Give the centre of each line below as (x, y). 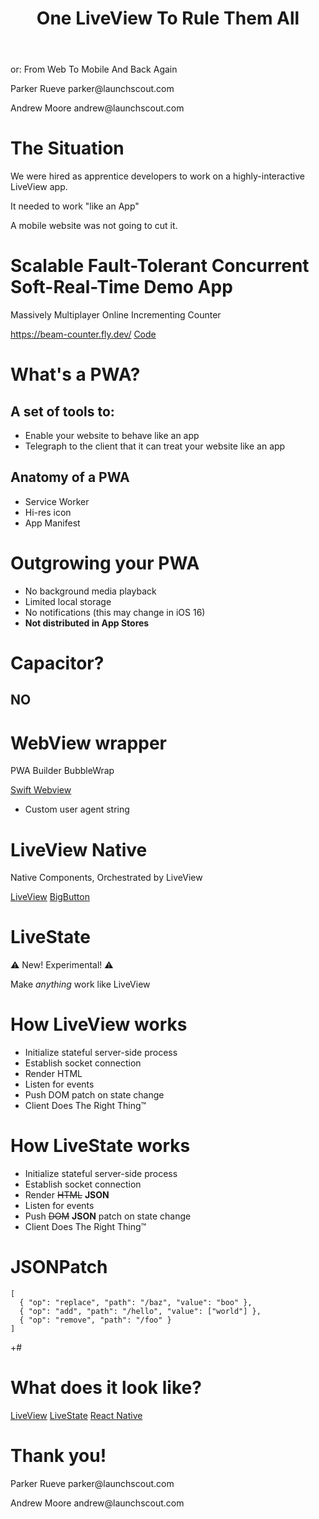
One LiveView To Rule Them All (168, 18)
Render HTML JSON (67, 1195)
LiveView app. (39, 187)
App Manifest (52, 523)
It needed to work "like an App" (75, 206)
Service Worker (57, 501)
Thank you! (58, 1456)
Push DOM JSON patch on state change (108, 1216)
